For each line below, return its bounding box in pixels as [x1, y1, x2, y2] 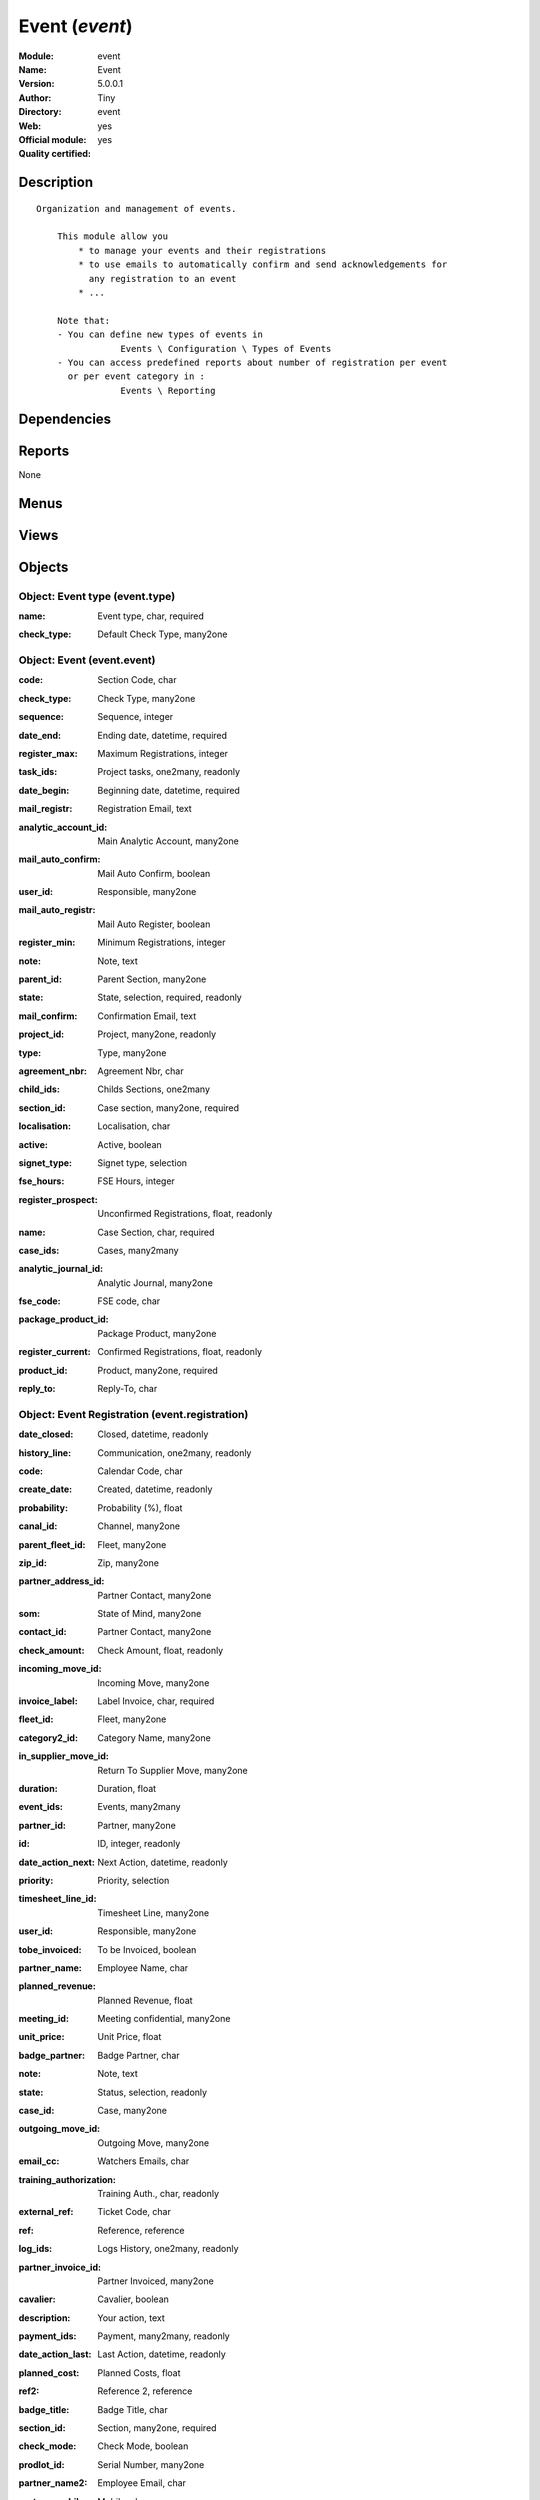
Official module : [18, 133, 87, 145]
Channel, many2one [97, 1520, 180, 1532]
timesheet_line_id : [18, 1893, 97, 1905]
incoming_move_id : [18, 1663, 102, 1675]
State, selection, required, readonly [97, 991, 242, 1004]
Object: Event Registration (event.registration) [18, 1407, 249, 1421]
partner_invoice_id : [18, 2261, 102, 2273]
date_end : [18, 729, 62, 741]
